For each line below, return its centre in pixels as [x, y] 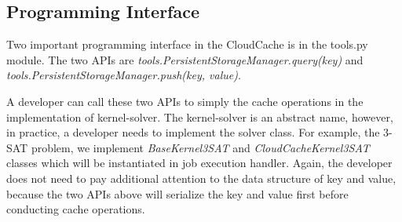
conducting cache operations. [76, 209]
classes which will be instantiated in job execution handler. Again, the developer [199, 163]
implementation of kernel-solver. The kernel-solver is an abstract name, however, [200, 116]
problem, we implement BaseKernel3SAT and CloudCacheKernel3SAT [200, 147]
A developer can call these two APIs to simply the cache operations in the [185, 101]
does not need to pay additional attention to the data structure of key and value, [201, 178]
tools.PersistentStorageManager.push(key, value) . [124, 75]
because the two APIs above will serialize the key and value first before [177, 193]
